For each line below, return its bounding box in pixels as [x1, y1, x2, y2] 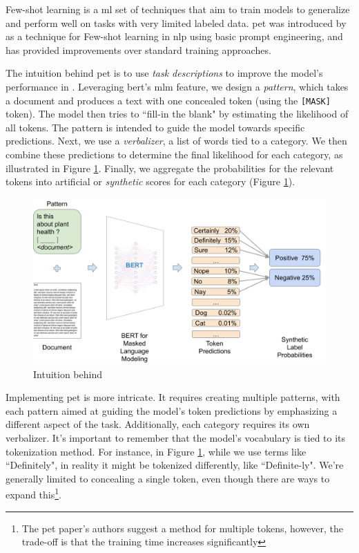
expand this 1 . [6, 485, 62, 501]
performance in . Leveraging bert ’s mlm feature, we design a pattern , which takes [6, 79, 349, 93]
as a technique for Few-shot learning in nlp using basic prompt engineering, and [6, 29, 343, 44]
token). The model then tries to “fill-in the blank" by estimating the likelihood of [6, 106, 349, 121]
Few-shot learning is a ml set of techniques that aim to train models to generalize [6, 2, 350, 16]
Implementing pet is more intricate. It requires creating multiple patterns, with [6, 390, 340, 404]
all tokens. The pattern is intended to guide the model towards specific [6, 120, 305, 134]
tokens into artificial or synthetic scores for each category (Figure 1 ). [6, 174, 295, 189]
